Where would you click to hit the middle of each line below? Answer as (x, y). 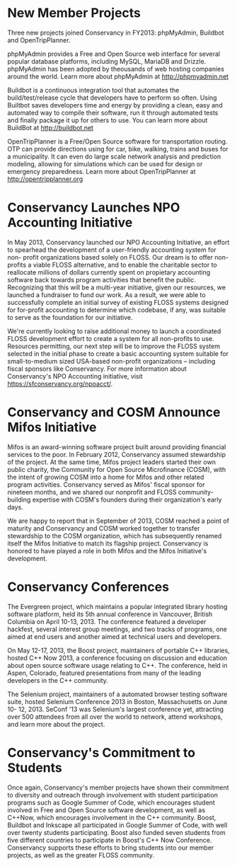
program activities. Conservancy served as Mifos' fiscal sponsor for (106, 484)
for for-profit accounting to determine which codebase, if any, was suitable (117, 310)
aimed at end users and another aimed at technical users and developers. (115, 636)
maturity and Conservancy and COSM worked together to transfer (104, 528)
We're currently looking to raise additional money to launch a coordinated (114, 331)
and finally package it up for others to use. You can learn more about (108, 120)
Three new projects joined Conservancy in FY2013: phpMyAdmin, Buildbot (116, 33)
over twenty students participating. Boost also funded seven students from (116, 832)
